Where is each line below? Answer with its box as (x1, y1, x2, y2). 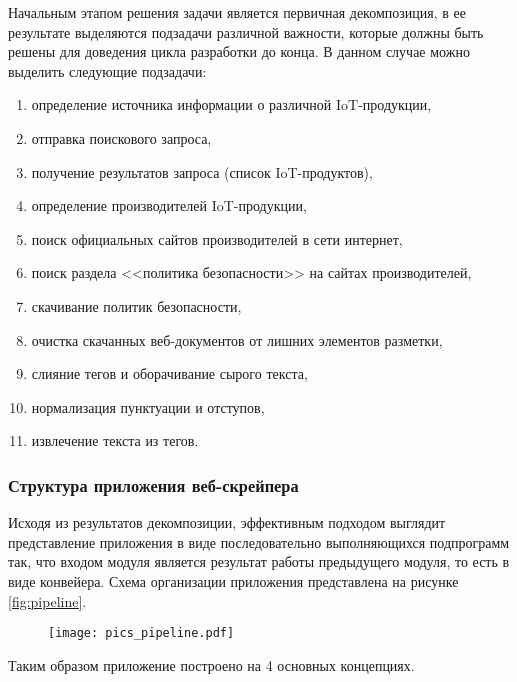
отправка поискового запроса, (31, 127, 212, 148)
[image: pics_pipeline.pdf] (48, 626, 235, 641)
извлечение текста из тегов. (31, 430, 199, 451)
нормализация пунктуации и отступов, (31, 396, 265, 417)
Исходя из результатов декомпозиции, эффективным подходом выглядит (8, 512, 446, 533)
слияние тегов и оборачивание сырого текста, (31, 363, 308, 384)
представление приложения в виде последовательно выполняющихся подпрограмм (8, 531, 510, 552)
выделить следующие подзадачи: (8, 60, 207, 81)
